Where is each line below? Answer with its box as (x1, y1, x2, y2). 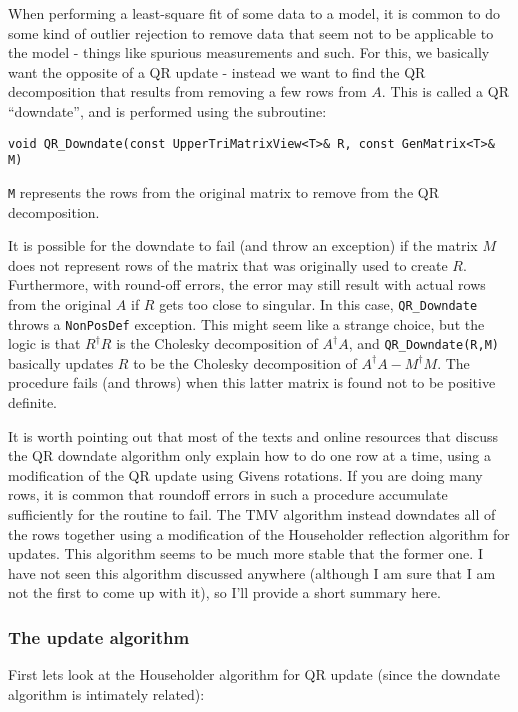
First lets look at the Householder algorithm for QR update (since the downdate (8, 664, 501, 685)
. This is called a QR (381, 81, 509, 102)
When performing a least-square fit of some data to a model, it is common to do (8, 3, 500, 23)
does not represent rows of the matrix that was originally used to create (8, 254, 448, 275)
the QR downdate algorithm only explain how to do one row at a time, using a (8, 445, 491, 466)
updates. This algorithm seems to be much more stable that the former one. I (8, 543, 483, 564)
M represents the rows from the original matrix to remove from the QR (8, 181, 439, 202)
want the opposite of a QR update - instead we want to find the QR (8, 61, 426, 82)
